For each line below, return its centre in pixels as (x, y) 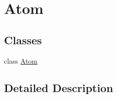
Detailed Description (59, 87)
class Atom (21, 60)
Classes (23, 40)
